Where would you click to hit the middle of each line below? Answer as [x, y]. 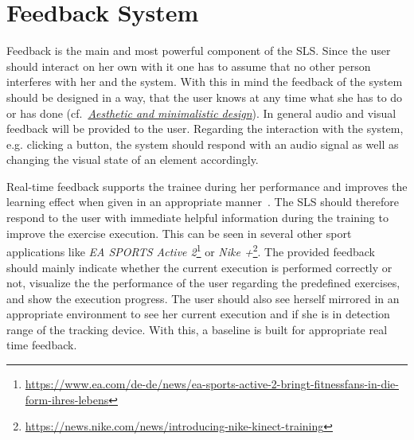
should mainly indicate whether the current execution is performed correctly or [199, 267]
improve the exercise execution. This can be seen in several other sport [179, 233]
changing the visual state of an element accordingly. [133, 160]
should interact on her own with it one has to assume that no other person [189, 66]
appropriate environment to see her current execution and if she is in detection [198, 314]
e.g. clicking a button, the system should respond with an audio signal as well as [203, 144]
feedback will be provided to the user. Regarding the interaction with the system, [205, 128]
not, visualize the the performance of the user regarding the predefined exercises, [203, 283]
